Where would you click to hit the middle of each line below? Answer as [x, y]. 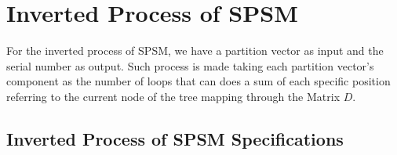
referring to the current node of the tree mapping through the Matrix [173, 96]
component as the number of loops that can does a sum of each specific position [198, 81]
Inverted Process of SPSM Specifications [175, 138]
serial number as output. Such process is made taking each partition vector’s [190, 65]
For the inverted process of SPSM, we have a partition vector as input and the [195, 50]
